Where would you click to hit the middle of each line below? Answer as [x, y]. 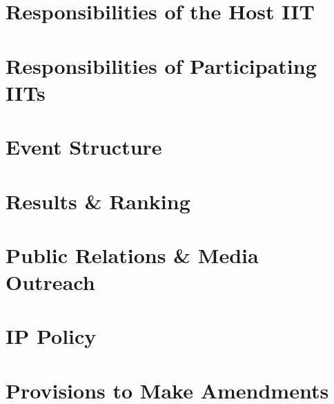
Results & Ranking [98, 201]
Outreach [50, 282]
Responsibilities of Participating [161, 65]
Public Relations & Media [132, 254]
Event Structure [84, 147]
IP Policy [51, 336]
